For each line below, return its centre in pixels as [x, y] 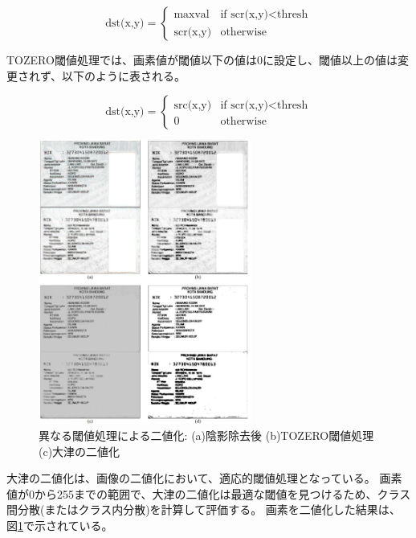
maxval [192, 15]
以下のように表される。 [124, 75]
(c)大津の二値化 [80, 451]
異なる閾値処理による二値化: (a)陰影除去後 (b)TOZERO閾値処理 [206, 435]
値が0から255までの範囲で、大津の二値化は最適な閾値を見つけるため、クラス [209, 493]
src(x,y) [193, 106]
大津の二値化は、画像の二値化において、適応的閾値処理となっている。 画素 [204, 478]
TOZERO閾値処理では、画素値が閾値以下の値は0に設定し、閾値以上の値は [202, 60]
